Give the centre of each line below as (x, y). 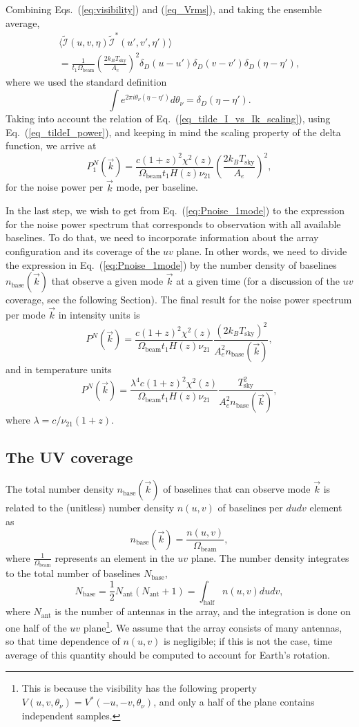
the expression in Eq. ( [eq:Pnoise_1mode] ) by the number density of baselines (171, 264)
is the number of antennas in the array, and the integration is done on (203, 611)
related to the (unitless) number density (90, 508)
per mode (26, 314)
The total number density (60, 489)
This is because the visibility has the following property (139, 688)
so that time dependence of (63, 641)
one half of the (36, 627)
